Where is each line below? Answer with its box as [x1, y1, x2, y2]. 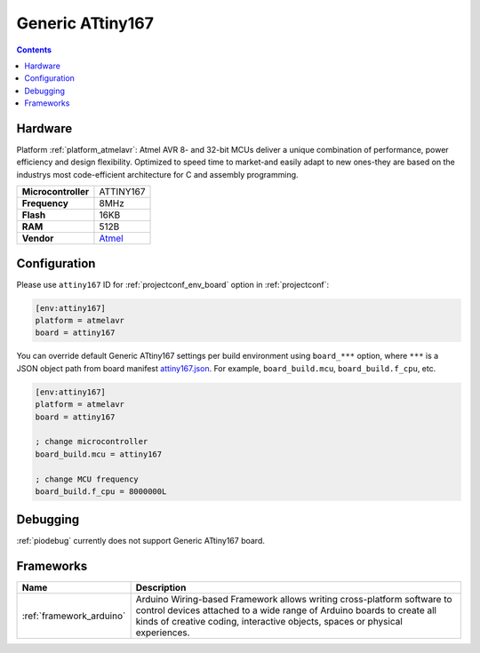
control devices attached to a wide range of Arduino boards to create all [135, 604, 437, 617]
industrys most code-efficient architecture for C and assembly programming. [16, 169, 299, 179]
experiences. [135, 626, 190, 639]
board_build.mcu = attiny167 [35, 449, 163, 459]
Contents [16, 44, 52, 55]
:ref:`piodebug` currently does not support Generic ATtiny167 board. [16, 536, 266, 546]
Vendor [21, 232, 54, 244]
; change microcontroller [35, 436, 148, 447]
